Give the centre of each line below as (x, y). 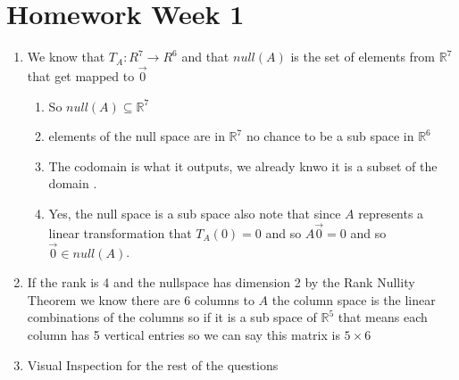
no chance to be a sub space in (330, 136)
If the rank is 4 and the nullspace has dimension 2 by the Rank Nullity (221, 282)
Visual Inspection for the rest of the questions (153, 364)
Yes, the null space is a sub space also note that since (195, 213)
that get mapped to (81, 75)
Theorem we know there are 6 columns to (141, 299)
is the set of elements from (363, 57)
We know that (66, 57)
